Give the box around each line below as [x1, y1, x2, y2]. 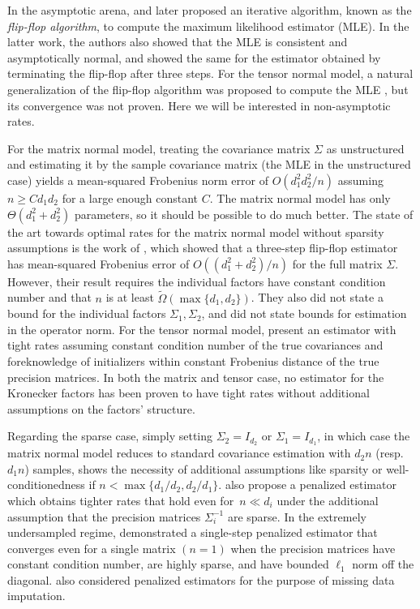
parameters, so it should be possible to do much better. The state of [74, 205, 414, 222]
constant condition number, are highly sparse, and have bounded [7, 555, 329, 573]
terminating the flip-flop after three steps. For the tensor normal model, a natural [7, 65, 414, 82]
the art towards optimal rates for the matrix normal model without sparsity [7, 223, 384, 240]
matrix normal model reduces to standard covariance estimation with [7, 444, 351, 461]
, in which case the [317, 427, 410, 444]
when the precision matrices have [230, 539, 396, 556]
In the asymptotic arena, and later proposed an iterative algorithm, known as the [7, 2, 412, 18]
